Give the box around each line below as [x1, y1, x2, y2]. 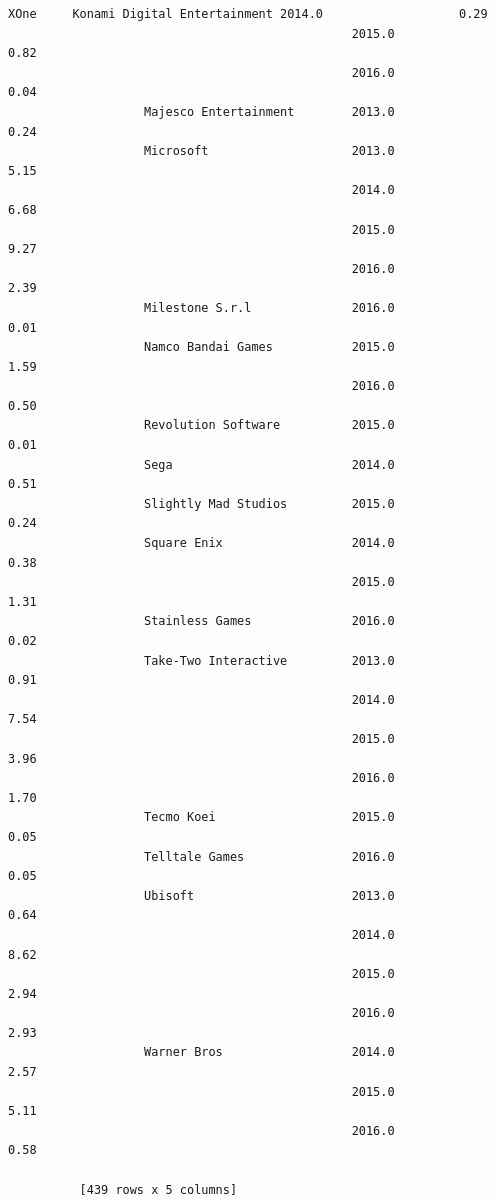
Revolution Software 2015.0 [144, 418, 395, 433]
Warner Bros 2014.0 [144, 1045, 395, 1060]
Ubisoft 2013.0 [144, 888, 395, 903]
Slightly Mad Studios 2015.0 [144, 496, 395, 511]
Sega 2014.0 [144, 457, 395, 472]
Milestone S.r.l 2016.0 [144, 300, 395, 315]
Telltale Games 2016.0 [144, 849, 395, 864]
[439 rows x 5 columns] [79, 1182, 238, 1197]
